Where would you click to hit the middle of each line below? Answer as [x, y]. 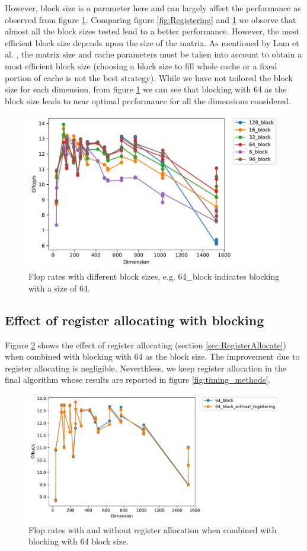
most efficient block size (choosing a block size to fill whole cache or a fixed [141, 65]
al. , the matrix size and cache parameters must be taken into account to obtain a [153, 54]
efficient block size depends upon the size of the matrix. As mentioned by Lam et [152, 42]
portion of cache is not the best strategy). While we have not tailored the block [149, 77]
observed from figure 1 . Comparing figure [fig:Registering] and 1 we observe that [151, 19]
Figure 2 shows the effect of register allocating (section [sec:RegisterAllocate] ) [146, 345]
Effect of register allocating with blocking [135, 320]
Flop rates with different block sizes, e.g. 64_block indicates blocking [154, 276]
